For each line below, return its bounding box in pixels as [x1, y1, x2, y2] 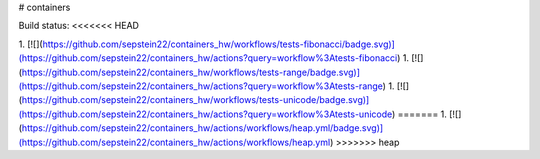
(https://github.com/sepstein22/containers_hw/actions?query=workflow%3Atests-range [18, 80, 384, 92]
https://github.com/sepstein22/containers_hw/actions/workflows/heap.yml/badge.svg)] [21, 122, 384, 134]
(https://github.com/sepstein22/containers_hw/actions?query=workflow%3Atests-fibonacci [18, 52, 398, 64]
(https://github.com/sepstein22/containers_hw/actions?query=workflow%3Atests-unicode [18, 108, 393, 120]
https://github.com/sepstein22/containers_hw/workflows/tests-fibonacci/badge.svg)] [42, 38, 395, 50]
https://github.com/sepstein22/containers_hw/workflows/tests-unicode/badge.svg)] [21, 94, 370, 106]
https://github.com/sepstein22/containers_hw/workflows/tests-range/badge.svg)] [21, 66, 360, 78]
